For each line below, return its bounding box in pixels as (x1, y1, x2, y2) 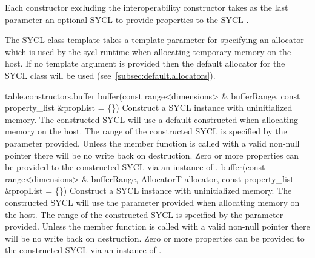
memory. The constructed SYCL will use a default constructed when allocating (5, 113, 298, 125)
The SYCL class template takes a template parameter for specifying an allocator (5, 33, 304, 46)
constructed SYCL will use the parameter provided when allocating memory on (5, 196, 300, 208)
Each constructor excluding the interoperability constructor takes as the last (5, 1, 288, 13)
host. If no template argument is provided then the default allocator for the (5, 57, 285, 70)
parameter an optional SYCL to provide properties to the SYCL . (5, 13, 249, 25)
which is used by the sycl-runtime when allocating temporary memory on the (5, 45, 291, 58)
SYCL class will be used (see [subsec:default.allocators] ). (5, 68, 216, 81)
